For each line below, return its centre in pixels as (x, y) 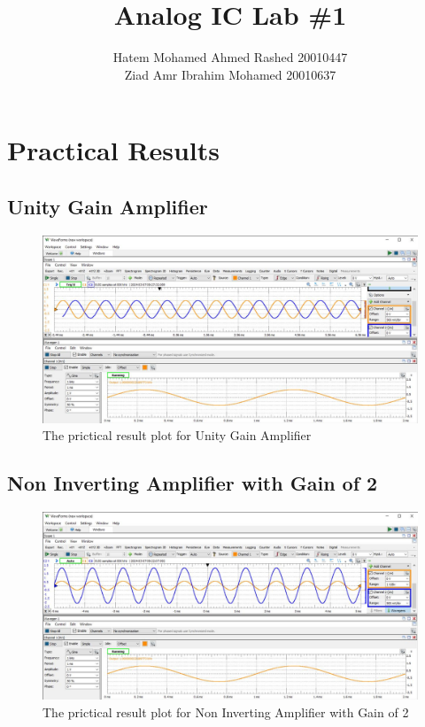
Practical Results (113, 150)
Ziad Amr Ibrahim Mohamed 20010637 (230, 74)
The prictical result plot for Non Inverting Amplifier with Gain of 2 (226, 712)
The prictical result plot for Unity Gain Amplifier (177, 435)
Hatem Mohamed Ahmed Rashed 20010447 (230, 57)
